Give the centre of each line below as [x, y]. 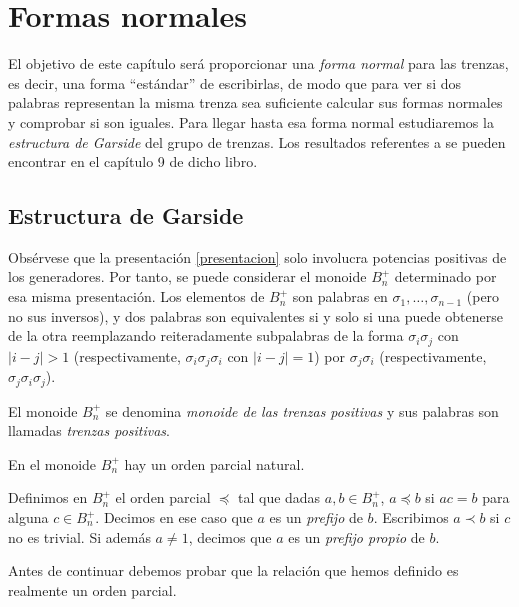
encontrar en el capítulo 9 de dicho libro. [133, 161]
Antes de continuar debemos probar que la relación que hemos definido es [233, 570]
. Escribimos [411, 517]
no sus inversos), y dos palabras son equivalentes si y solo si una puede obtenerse [255, 315]
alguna [28, 517]
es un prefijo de [316, 517]
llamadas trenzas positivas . [89, 430]
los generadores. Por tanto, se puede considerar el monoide [187, 276]
